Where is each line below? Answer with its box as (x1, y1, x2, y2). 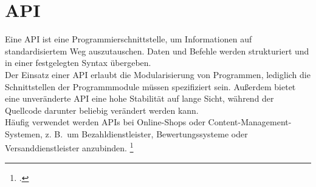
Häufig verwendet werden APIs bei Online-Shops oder (5, 116, 205, 128)
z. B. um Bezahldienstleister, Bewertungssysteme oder (45, 127, 248, 140)
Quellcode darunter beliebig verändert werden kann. (5, 103, 199, 116)
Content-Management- (208, 116, 292, 128)
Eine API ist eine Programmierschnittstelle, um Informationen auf (5, 33, 252, 45)
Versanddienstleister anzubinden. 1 (5, 140, 134, 154)
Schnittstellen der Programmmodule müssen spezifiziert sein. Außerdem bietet (5, 80, 296, 93)
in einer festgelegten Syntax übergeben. (5, 56, 151, 69)
